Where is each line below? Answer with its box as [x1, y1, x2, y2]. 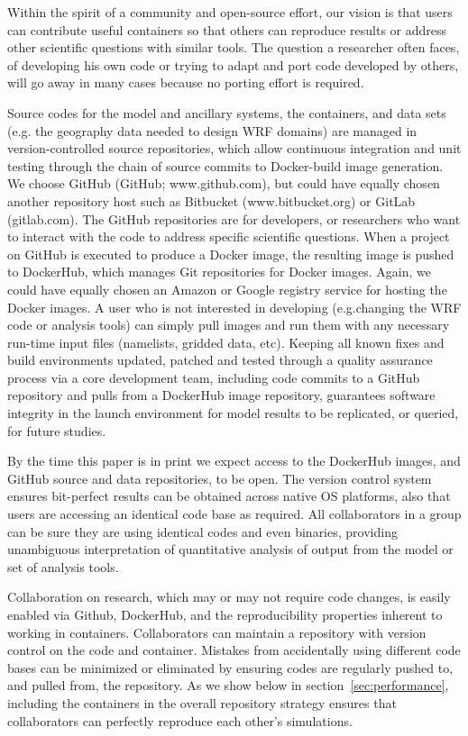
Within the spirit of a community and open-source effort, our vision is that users [7, 3, 453, 21]
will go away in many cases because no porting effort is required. [7, 73, 364, 92]
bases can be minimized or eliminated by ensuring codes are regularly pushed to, [7, 658, 454, 677]
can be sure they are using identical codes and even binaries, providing [7, 522, 398, 541]
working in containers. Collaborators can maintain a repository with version [7, 622, 427, 641]
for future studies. [7, 421, 106, 440]
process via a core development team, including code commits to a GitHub [7, 368, 420, 386]
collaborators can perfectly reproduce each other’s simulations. [7, 711, 353, 730]
